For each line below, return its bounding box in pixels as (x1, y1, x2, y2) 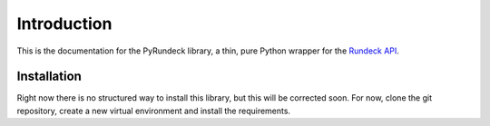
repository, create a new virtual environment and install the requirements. (16, 105, 290, 116)
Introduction (16, 14, 113, 34)
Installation (16, 69, 82, 84)
